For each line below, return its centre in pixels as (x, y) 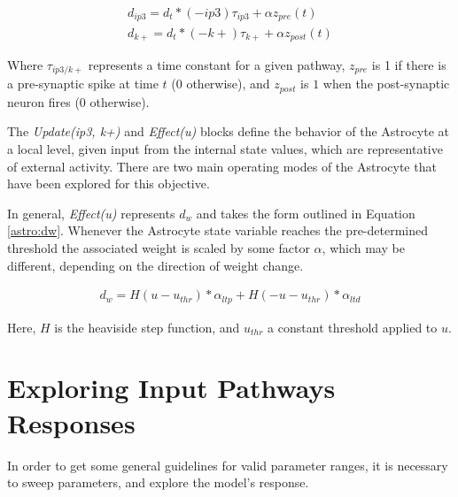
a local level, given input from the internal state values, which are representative (225, 149)
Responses (71, 422)
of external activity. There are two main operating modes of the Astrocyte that (222, 166)
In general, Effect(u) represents (91, 213)
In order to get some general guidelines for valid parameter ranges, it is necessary (228, 465)
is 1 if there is (409, 64)
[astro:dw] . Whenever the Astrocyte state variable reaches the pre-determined (218, 230)
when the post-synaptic (386, 84)
